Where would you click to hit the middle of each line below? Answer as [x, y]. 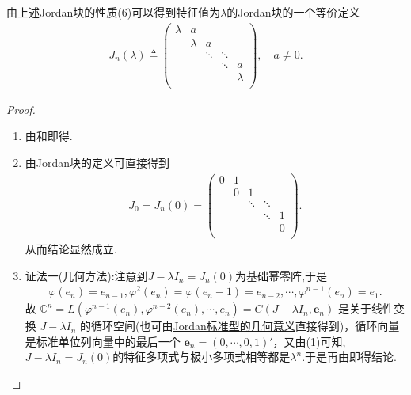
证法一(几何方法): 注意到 [86, 275]
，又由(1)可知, [309, 341]
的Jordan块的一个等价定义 [293, 12]
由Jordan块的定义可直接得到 [97, 163]
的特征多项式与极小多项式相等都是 [202, 357]
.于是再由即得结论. [349, 357]
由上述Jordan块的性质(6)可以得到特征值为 [114, 12]
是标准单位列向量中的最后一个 [103, 341]
